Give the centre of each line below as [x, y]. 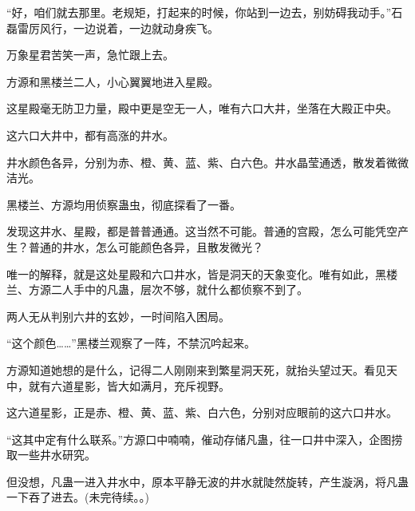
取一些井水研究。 [51, 455]
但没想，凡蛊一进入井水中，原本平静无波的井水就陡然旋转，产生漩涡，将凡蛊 [207, 481]
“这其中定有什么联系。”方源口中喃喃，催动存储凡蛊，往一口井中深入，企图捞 [205, 439]
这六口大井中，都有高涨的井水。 [90, 135]
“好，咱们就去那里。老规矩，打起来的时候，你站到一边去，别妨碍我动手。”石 [205, 12]
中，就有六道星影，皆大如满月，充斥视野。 [118, 385]
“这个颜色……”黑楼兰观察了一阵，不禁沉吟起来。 [131, 343]
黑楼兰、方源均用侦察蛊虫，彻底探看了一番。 [124, 204]
